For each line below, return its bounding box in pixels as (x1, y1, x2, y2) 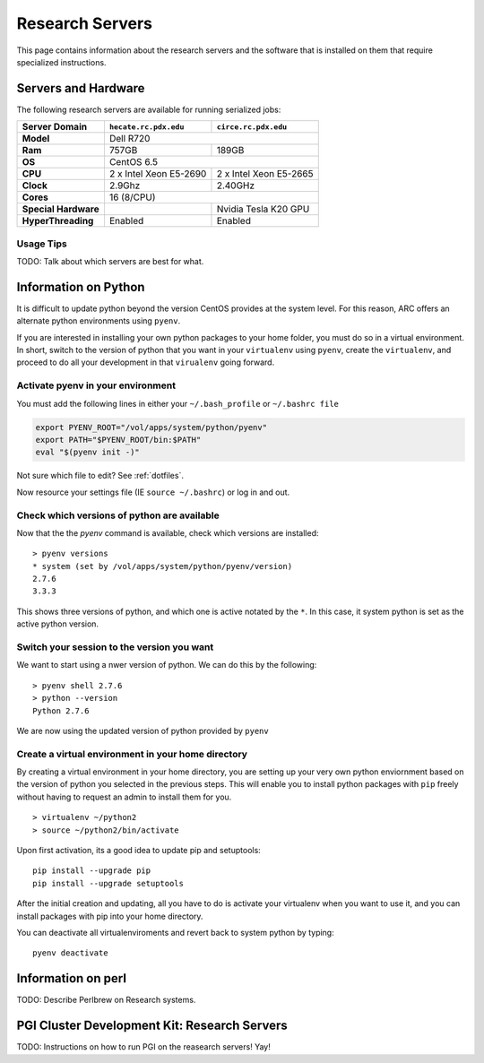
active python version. (16, 618, 99, 629)
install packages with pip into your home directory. (16, 911, 203, 921)
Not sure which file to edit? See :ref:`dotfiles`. (16, 471, 184, 481)
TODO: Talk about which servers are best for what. (16, 255, 204, 266)
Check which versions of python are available (16, 509, 220, 522)
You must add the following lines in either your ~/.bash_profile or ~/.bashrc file (16, 398, 340, 409)
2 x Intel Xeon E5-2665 (216, 168, 314, 180)
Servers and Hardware (16, 81, 145, 96)
